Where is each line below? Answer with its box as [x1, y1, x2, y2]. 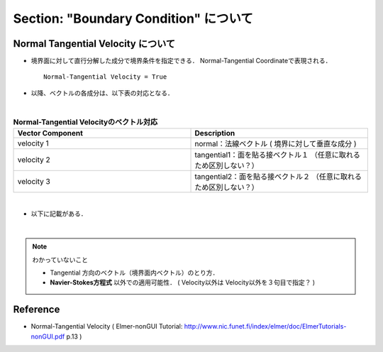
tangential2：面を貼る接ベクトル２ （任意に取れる [194, 172, 362, 181]
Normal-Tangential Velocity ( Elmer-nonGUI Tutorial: [30, 322, 183, 331]
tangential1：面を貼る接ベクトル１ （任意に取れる [194, 150, 361, 160]
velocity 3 [17, 177, 51, 186]
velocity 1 [17, 138, 49, 148]
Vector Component [17, 128, 83, 138]
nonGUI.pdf [30, 332, 65, 341]
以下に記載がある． [30, 209, 87, 218]
